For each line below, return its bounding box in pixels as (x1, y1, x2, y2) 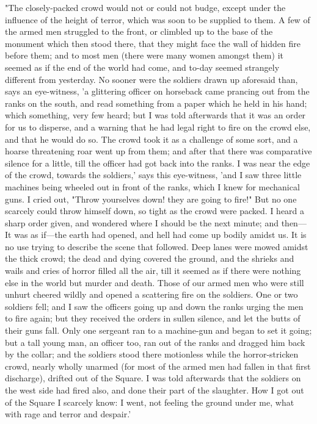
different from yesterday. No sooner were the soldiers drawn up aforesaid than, (5, 73, 298, 85)
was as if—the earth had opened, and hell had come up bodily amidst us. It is (14, 228, 307, 241)
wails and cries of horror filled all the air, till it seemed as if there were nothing (5, 264, 301, 277)
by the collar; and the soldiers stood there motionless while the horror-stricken (5, 348, 299, 361)
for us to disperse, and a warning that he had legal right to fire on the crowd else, (5, 120, 311, 133)
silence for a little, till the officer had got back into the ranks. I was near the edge (5, 156, 310, 169)
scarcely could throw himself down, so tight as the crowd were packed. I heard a (5, 204, 305, 217)
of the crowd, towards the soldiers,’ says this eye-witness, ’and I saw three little (5, 168, 302, 181)
